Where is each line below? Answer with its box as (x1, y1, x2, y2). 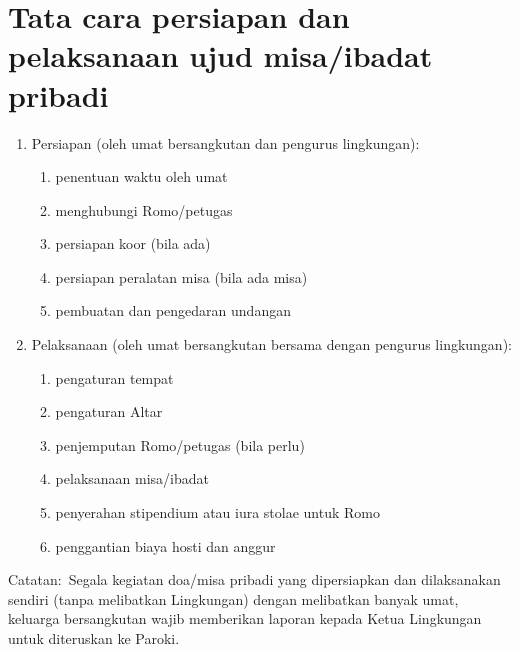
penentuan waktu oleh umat (55, 166, 228, 187)
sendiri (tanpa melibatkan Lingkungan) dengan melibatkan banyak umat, (8, 588, 459, 609)
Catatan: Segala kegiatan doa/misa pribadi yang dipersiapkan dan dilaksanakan (8, 569, 501, 590)
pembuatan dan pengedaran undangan (55, 300, 291, 321)
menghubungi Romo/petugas (55, 199, 233, 220)
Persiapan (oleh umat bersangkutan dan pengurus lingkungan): (31, 132, 420, 153)
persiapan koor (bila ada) (55, 233, 211, 254)
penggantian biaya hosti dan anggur (55, 535, 276, 556)
